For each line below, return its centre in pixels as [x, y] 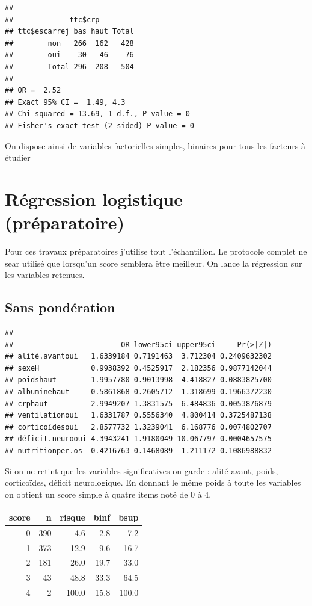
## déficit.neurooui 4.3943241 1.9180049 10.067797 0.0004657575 [138, 439]
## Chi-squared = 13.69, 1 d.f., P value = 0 [97, 114]
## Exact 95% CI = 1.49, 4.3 [65, 102]
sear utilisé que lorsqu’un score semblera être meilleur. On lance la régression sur [154, 263]
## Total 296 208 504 [69, 66]
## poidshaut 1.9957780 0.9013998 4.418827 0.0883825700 [138, 380]
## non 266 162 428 [69, 43]
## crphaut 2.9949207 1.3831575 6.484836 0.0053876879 [138, 403]
